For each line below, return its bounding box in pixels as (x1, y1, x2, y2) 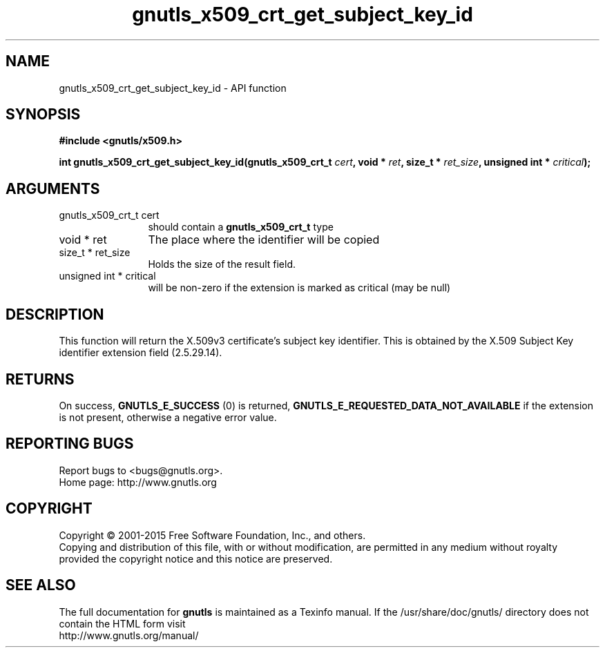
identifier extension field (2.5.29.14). (59, 347, 222, 359)
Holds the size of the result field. (148, 258, 296, 271)
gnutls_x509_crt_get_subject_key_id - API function (59, 81, 287, 94)
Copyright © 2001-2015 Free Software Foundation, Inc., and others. (59, 529, 366, 541)
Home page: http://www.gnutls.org (59, 476, 217, 488)
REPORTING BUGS (6, 435, 134, 453)
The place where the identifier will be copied (148, 233, 380, 247)
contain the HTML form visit (59, 617, 186, 630)
